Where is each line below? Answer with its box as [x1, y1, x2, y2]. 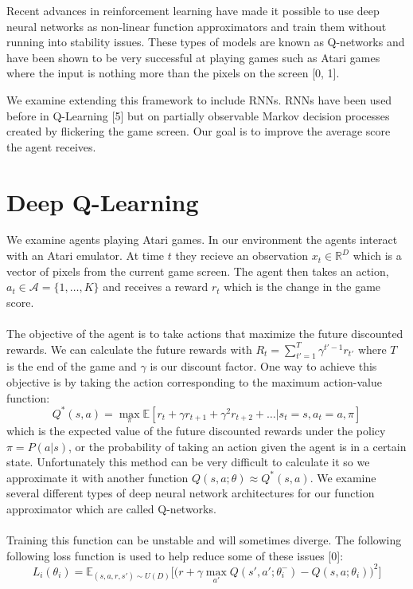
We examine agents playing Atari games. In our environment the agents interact [6, 231, 398, 248]
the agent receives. [6, 138, 96, 155]
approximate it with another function [6, 469, 189, 485]
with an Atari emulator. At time [6, 247, 165, 264]
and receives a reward [103, 278, 208, 295]
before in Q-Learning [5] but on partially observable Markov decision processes [6, 107, 390, 124]
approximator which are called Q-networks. [6, 500, 216, 516]
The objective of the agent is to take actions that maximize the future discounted [6, 325, 403, 342]
